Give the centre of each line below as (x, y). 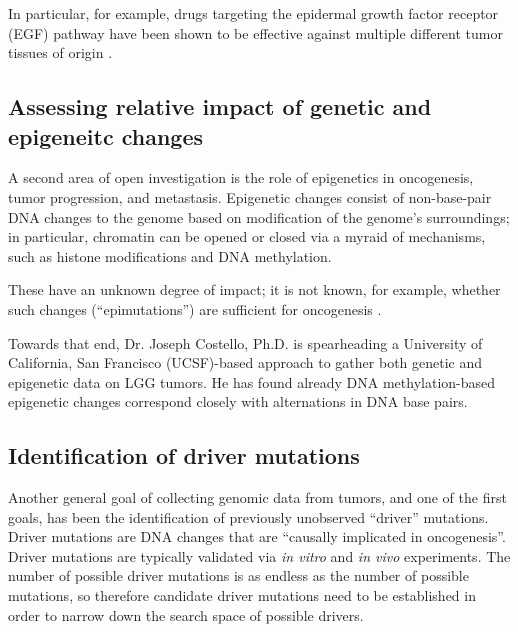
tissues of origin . (60, 52)
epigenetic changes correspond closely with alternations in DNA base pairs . (238, 401)
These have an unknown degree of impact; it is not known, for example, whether (254, 289)
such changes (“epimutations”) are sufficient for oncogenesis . (195, 308)
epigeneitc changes (105, 135)
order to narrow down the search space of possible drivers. (186, 614)
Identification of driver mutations (184, 455)
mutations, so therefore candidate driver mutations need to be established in (242, 595)
